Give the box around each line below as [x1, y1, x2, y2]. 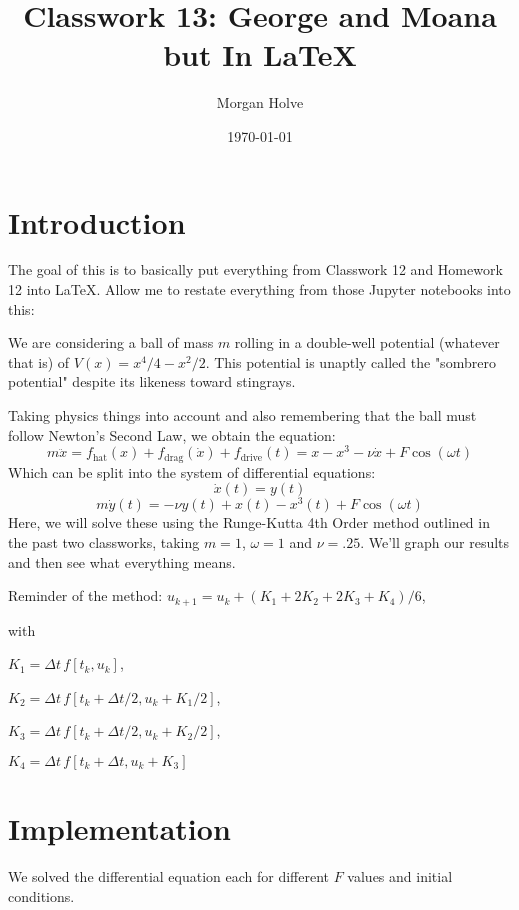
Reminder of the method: [8, 585, 163, 606]
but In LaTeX [163, 34, 357, 75]
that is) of [8, 351, 70, 372]
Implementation [8, 808, 231, 849]
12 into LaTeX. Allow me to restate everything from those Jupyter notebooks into [8, 279, 511, 300]
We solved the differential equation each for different [8, 866, 330, 887]
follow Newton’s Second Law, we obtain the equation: [8, 424, 336, 445]
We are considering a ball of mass [8, 332, 214, 353]
